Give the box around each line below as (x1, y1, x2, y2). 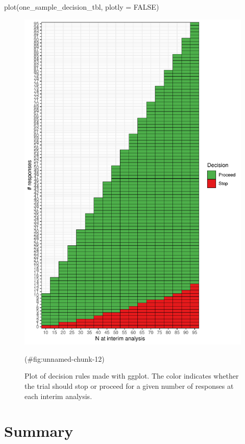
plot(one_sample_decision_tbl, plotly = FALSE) (4, 2, 159, 12)
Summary (4, 420, 73, 441)
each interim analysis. (24, 390, 92, 401)
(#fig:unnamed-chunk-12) (24, 353, 105, 364)
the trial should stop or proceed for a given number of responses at (24, 380, 234, 391)
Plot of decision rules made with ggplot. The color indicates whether (24, 370, 239, 381)
